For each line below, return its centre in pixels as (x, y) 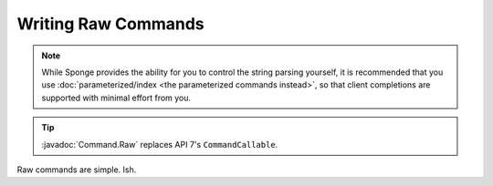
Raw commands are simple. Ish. (77, 170)
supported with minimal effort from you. (116, 98)
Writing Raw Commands (110, 24)
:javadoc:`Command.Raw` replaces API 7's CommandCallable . (160, 144)
